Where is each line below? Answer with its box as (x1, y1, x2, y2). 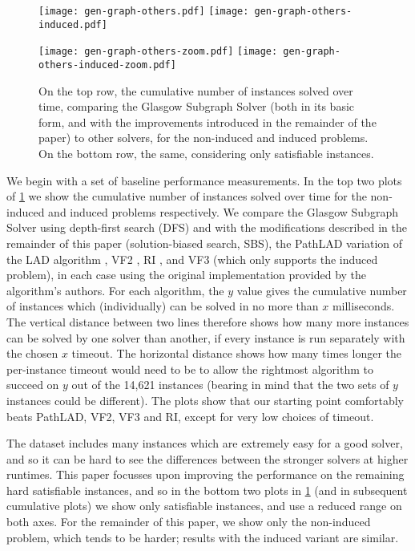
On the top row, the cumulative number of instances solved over (38, 82, 353, 99)
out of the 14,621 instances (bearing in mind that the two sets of (71, 376, 389, 393)
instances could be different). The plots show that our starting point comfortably (6, 391, 405, 408)
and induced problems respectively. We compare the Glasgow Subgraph (48, 203, 398, 220)
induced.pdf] (38, 18, 107, 30)
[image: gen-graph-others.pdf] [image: (38, 6, 249, 17)
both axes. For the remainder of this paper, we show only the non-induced (6, 513, 371, 530)
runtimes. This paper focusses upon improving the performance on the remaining (6, 466, 405, 483)
